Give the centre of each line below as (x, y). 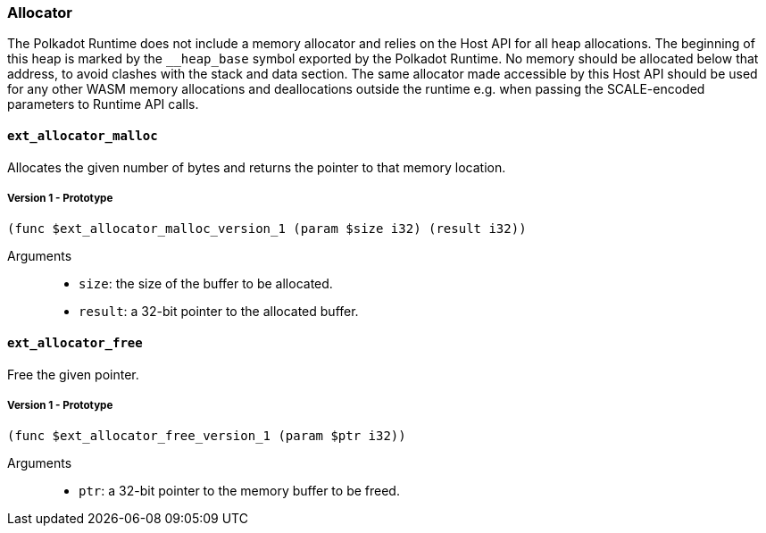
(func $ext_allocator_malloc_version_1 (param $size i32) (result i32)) (267, 229)
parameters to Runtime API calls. (103, 104)
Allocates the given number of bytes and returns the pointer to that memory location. (257, 167)
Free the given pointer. (73, 374)
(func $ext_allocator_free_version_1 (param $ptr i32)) (207, 436)
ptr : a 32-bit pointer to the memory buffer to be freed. (239, 491)
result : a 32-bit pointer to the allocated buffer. (219, 312)
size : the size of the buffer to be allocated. (206, 284)
